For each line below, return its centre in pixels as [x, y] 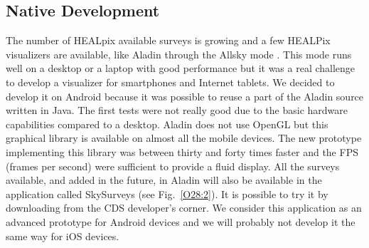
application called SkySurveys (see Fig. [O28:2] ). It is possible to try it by [167, 193]
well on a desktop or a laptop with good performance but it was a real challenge [181, 68]
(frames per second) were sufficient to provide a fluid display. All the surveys [173, 166]
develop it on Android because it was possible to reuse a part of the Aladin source [185, 96]
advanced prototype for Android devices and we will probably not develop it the [181, 221]
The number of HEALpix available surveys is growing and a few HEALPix [168, 40]
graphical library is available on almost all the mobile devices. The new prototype [184, 138]
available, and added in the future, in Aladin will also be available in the [164, 180]
